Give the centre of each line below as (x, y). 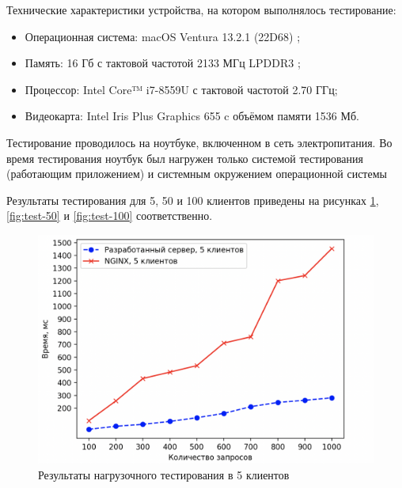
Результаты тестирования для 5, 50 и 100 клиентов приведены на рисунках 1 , (193, 200)
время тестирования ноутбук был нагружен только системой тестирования (185, 158)
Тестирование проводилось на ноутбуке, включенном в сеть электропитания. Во (199, 142)
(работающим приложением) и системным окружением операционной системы (197, 174)
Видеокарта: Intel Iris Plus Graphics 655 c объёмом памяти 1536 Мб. (192, 116)
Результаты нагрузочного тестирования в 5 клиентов (164, 474)
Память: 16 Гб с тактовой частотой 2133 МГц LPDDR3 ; (163, 63)
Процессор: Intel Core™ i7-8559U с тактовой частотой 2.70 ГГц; (181, 89)
